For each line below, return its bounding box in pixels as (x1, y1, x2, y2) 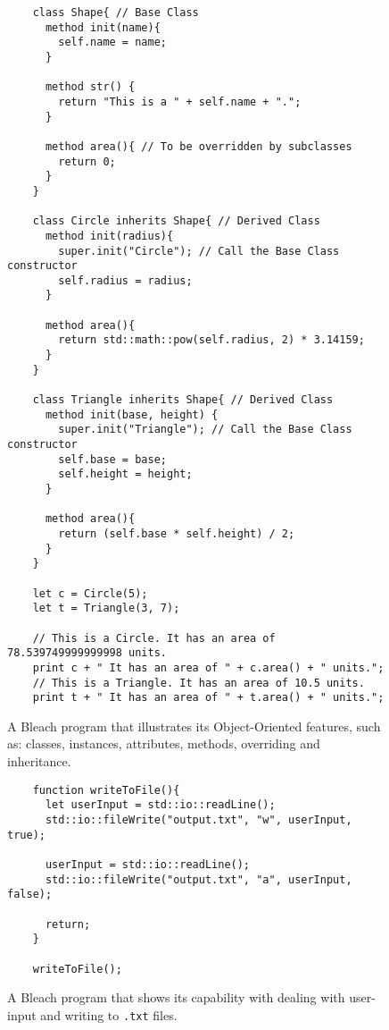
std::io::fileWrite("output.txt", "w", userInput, (45, 813, 352, 826)
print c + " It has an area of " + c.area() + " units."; (32, 661, 385, 674)
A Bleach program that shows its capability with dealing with (7, 988, 345, 1007)
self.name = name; (58, 36, 167, 49)
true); (7, 828, 46, 841)
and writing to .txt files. (40, 1005, 178, 1024)
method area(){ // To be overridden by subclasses (45, 139, 352, 153)
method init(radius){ (45, 229, 174, 242)
